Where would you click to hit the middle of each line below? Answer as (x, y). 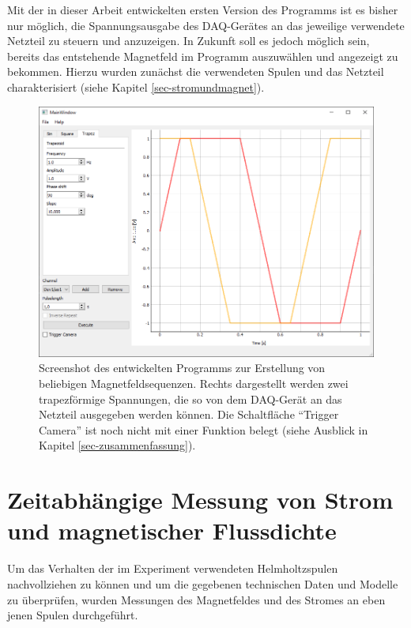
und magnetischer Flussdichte (172, 530)
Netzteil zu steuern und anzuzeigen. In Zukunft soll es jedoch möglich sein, (189, 41)
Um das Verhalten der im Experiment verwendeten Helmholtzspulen (173, 568)
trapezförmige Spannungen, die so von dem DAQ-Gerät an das (190, 399)
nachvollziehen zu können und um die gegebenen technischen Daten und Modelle (203, 583)
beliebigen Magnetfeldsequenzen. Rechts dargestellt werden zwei (194, 384)
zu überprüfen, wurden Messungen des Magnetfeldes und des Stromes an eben (196, 599)
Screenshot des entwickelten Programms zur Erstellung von (182, 368)
